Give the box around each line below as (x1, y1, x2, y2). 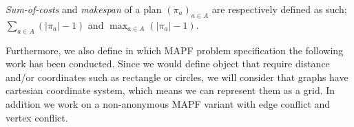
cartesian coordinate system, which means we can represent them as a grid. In (6, 83, 335, 97)
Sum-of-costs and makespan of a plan (6, 2, 162, 16)
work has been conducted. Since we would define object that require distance (6, 56, 330, 71)
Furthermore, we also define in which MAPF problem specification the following (6, 43, 344, 57)
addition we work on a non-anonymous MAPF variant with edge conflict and (6, 96, 331, 111)
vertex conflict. (6, 110, 68, 124)
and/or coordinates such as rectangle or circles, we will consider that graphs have (6, 69, 348, 84)
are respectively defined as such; (211, 2, 347, 16)
